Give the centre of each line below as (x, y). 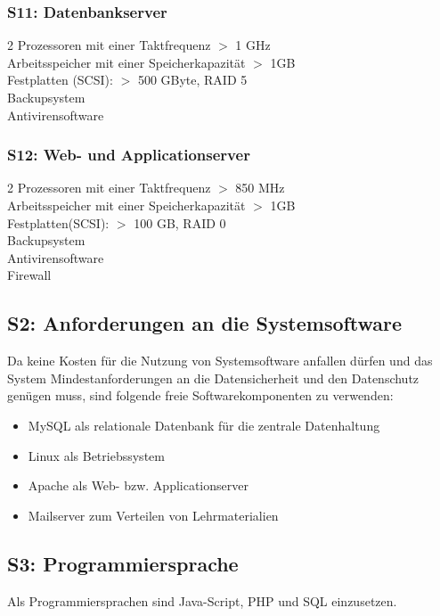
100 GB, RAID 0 (180, 222)
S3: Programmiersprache (123, 563)
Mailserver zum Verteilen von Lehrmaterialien (153, 515)
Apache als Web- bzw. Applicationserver (138, 485)
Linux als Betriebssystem (96, 455)
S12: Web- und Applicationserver (129, 155)
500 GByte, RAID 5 (192, 80)
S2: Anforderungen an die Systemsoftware (205, 323)
